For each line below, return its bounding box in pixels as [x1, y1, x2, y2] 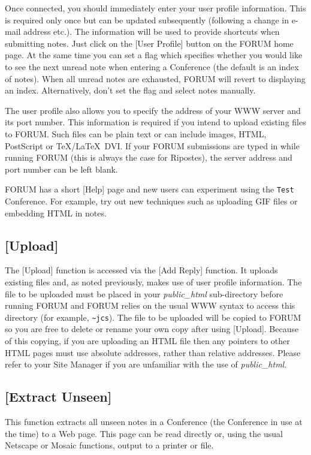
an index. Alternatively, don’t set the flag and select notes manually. [5, 84, 256, 97]
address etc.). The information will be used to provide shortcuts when [23, 25, 280, 38]
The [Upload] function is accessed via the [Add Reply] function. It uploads [5, 264, 278, 276]
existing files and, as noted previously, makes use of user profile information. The [5, 275, 302, 288]
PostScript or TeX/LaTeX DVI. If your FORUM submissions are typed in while [5, 139, 300, 152]
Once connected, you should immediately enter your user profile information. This [5, 2, 306, 14]
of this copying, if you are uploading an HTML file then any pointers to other [5, 334, 290, 346]
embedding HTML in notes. [5, 206, 107, 219]
